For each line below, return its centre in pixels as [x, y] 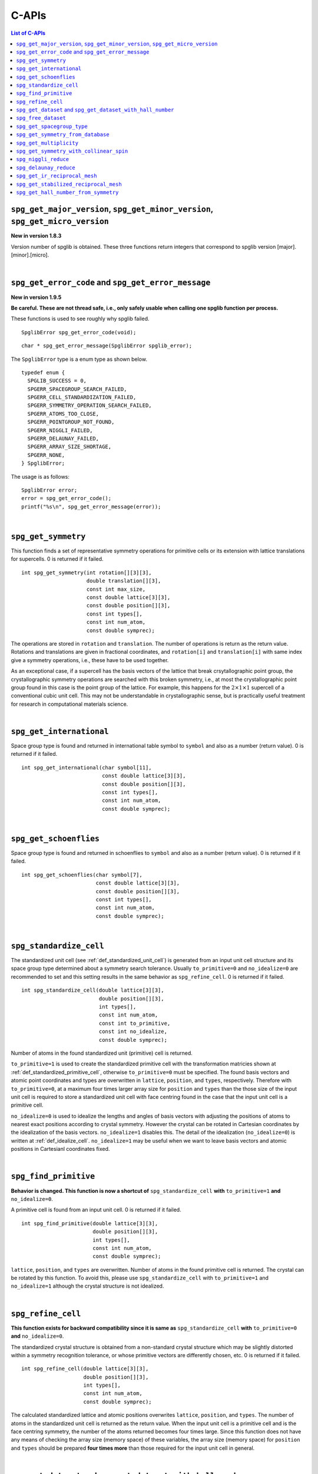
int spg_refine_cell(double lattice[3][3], [85, 1369]
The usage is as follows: [40, 476]
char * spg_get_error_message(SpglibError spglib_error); [107, 346]
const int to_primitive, [135, 1023]
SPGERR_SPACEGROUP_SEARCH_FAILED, [77, 389]
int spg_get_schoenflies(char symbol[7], [82, 875]
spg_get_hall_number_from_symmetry [67, 192]
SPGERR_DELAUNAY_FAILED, [63, 439]
